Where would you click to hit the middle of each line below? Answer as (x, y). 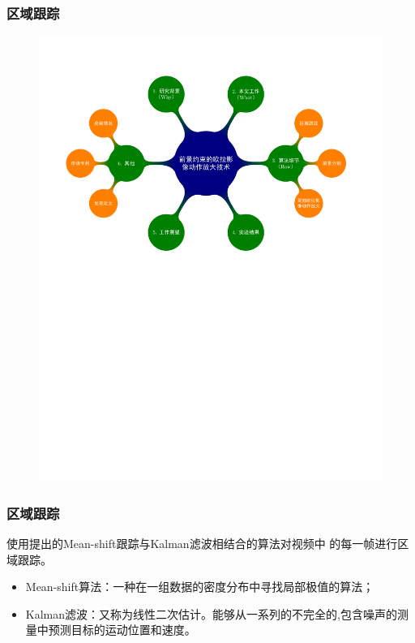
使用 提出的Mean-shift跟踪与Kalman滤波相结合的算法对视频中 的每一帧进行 (202, 543)
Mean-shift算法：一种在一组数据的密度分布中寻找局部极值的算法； (200, 587)
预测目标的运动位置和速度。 (122, 630)
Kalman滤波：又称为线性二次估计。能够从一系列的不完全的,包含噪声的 (211, 613)
